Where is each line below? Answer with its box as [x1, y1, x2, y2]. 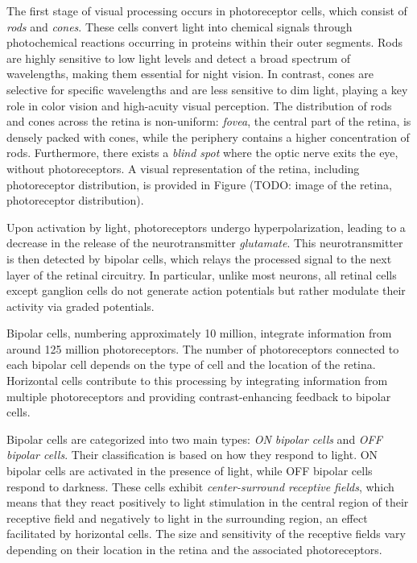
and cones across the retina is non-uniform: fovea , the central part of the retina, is [6, 113, 411, 130]
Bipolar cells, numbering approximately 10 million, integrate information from [6, 325, 392, 342]
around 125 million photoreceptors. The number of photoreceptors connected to [6, 340, 399, 357]
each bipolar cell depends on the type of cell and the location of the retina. [6, 356, 376, 373]
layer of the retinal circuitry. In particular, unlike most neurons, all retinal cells [6, 266, 397, 283]
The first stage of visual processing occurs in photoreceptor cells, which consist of [6, 2, 407, 19]
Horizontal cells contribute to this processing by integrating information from [6, 372, 388, 389]
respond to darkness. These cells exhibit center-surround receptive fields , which [6, 478, 394, 495]
